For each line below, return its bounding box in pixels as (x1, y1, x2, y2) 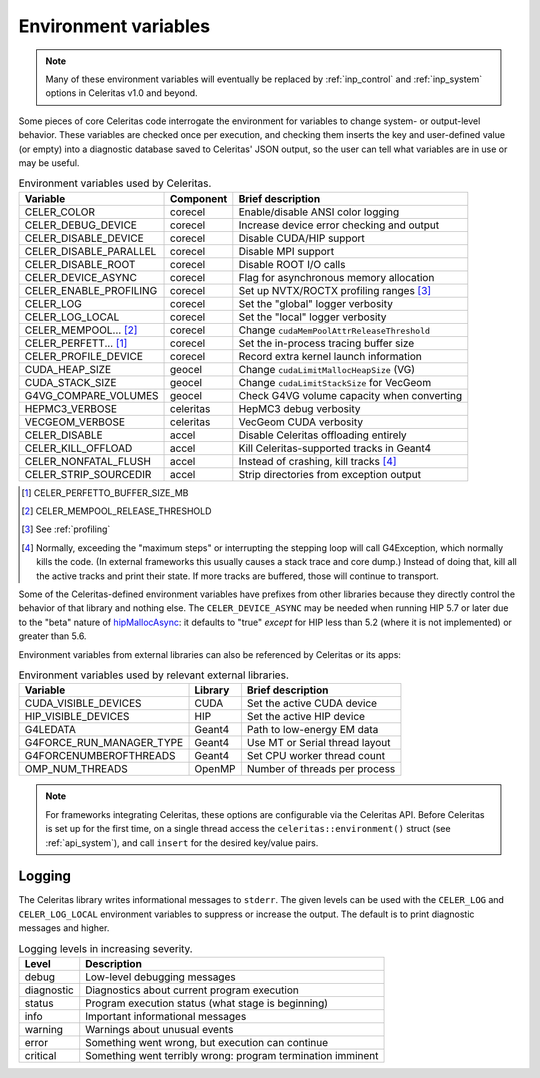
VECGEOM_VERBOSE (24, 415, 125, 429)
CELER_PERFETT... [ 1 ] (24, 336, 128, 350)
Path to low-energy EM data (246, 723, 379, 737)
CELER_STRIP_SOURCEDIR (24, 467, 152, 481)
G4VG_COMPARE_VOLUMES (24, 388, 159, 402)
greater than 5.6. (18, 630, 87, 642)
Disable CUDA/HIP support (238, 231, 365, 245)
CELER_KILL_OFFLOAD (24, 441, 133, 455)
